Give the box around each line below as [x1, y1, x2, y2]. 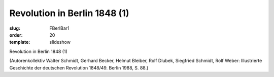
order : [9, 32, 23, 38]
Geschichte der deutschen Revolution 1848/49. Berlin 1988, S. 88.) [9, 64, 149, 70]
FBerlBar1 [49, 25, 70, 31]
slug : [9, 25, 20, 31]
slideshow [49, 39, 71, 45]
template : [9, 39, 30, 45]
